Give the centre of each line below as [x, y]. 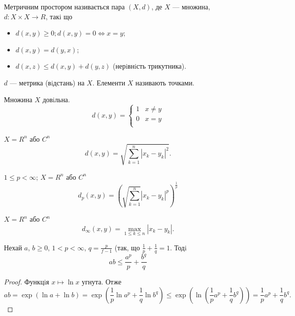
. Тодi [178, 247]
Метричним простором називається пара [65, 6]
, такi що [59, 16]
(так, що [127, 247]
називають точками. [165, 82]
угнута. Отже [101, 282]
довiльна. [56, 99]
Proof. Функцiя [27, 282]
